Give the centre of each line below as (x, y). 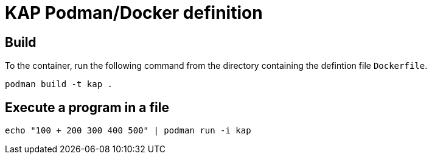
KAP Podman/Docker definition (134, 13)
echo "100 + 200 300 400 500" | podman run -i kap (128, 131)
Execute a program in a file (87, 107)
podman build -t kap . (59, 84)
